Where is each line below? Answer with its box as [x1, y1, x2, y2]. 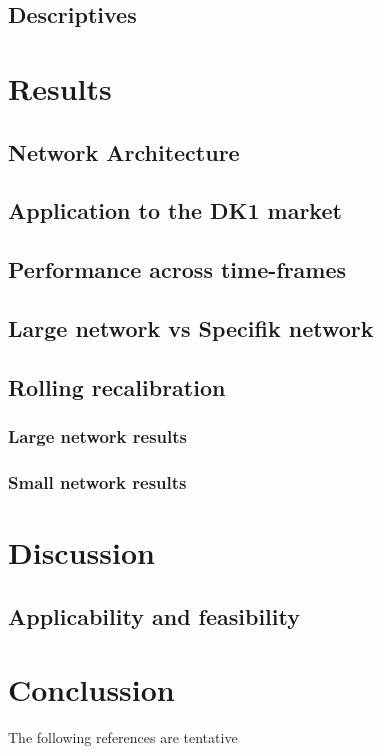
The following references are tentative [8, 727, 238, 748]
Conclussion [8, 669, 175, 710]
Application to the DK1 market [8, 195, 342, 226]
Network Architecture [8, 136, 240, 167]
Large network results [8, 423, 188, 448]
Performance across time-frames [8, 254, 347, 285]
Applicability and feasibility [8, 600, 300, 631]
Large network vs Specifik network [8, 312, 374, 343]
